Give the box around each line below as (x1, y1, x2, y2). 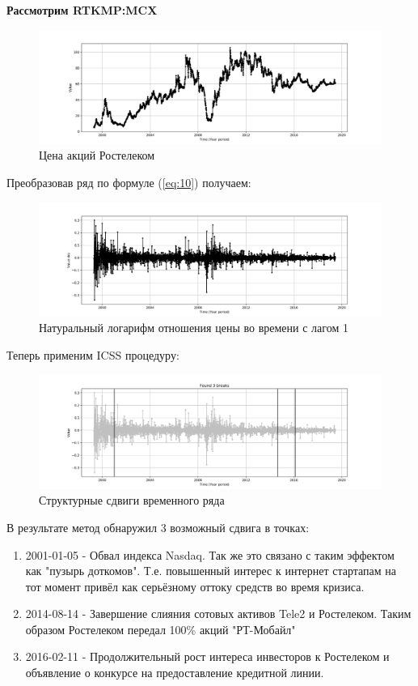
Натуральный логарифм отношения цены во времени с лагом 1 (39, 319, 348, 336)
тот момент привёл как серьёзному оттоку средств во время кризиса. (25, 577, 365, 594)
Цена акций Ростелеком (39, 147, 155, 164)
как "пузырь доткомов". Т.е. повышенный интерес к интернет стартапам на (25, 562, 396, 579)
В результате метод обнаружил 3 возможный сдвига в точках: (6, 518, 310, 535)
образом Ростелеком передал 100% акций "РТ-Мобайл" (25, 620, 296, 637)
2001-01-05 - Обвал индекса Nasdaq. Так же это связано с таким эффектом (25, 546, 395, 563)
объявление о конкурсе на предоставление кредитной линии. (25, 664, 324, 681)
